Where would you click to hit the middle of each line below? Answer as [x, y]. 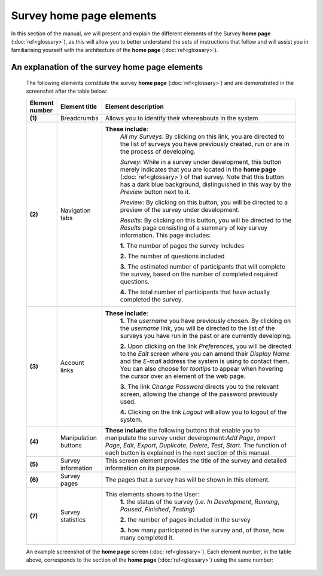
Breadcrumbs [79, 118]
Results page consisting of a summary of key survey [194, 227]
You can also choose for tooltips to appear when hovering [202, 368]
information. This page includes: [165, 235]
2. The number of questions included [172, 256]
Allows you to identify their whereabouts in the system [182, 118]
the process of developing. [158, 151]
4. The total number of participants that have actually [195, 292]
